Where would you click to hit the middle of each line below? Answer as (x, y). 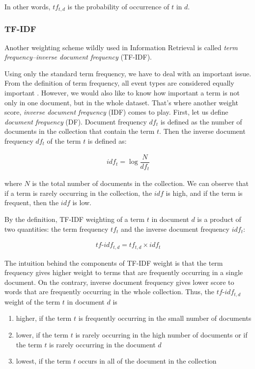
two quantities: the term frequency (57, 229)
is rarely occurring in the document (102, 344)
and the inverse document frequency (175, 229)
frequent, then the (32, 202)
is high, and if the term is (204, 193)
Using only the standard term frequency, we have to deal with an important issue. (128, 73)
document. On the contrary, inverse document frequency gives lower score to (119, 282)
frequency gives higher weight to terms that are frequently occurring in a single (124, 272)
